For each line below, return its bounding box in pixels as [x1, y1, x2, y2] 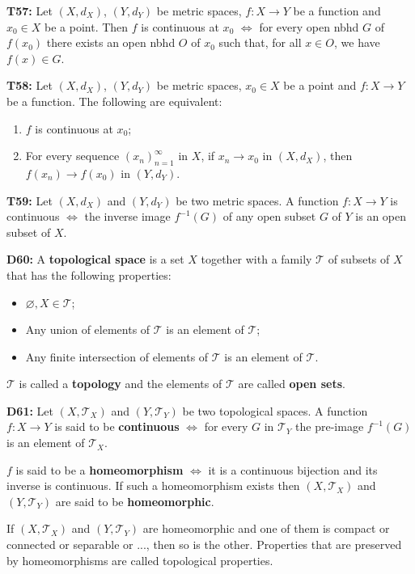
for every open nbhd [259, 18, 359, 35]
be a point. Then [44, 18, 129, 35]
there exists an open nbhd [46, 34, 176, 51]
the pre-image [295, 418, 364, 435]
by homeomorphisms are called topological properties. [6, 551, 273, 568]
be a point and [283, 77, 357, 94]
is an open [355, 208, 407, 225]
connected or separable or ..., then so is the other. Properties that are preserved [6, 536, 402, 553]
